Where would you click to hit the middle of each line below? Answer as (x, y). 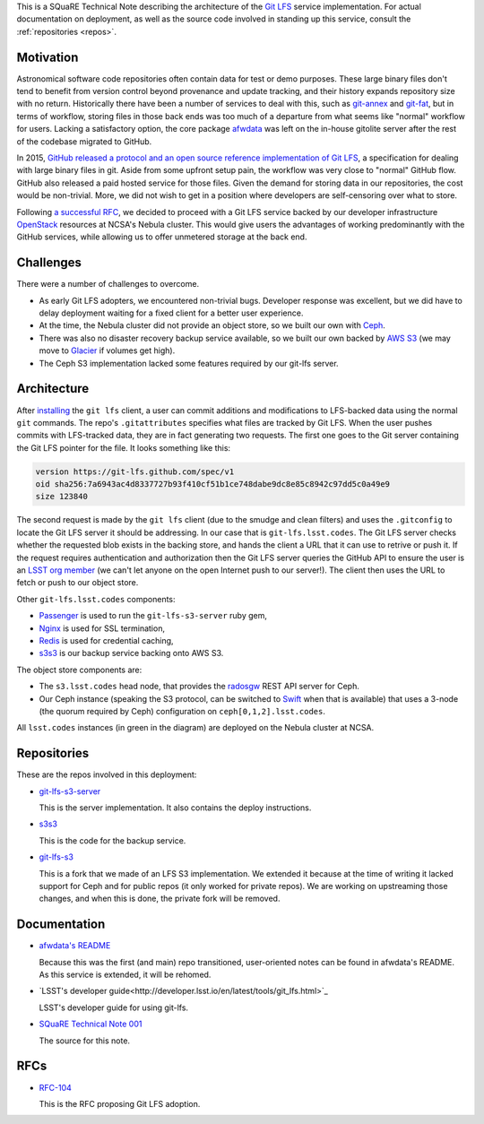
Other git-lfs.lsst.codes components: (96, 599)
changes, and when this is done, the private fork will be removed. (160, 899)
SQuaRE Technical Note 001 (91, 1024)
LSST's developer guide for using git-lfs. (113, 1007)
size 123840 (62, 497)
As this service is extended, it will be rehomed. (125, 975)
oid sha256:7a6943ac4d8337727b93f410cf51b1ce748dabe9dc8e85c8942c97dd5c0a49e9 (212, 484)
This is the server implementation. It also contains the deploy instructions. (175, 808)
